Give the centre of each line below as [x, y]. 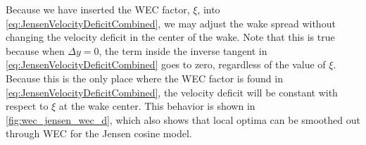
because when [35, 50]
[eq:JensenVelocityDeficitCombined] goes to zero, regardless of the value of [166, 64]
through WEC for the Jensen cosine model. [99, 133]
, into [209, 9]
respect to [27, 106]
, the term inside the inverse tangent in [183, 50]
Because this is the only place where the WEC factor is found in [144, 78]
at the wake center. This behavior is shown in [157, 106]
